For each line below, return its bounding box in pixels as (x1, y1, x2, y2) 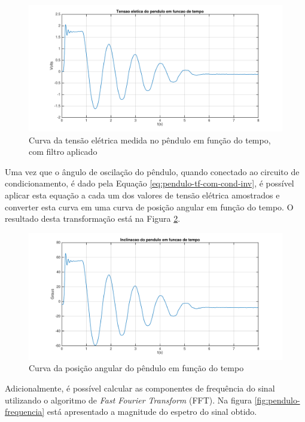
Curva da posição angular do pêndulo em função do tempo (29, 362, 244, 374)
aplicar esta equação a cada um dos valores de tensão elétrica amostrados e (5, 188, 280, 201)
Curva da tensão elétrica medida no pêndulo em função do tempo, (29, 133, 271, 146)
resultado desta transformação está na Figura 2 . (5, 212, 181, 225)
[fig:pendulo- (254, 393, 300, 406)
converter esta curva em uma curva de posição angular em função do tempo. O (5, 200, 294, 213)
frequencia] (5, 405, 45, 418)
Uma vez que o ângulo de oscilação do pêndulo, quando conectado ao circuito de (5, 165, 300, 178)
